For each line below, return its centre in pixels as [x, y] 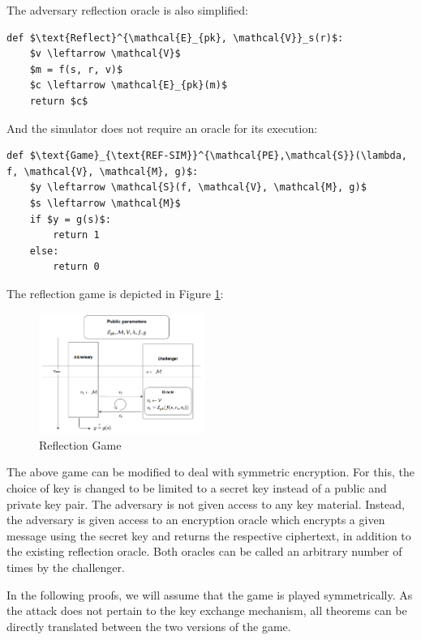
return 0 [76, 267]
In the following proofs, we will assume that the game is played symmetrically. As [210, 594]
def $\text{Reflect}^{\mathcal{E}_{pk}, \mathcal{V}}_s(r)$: [175, 38]
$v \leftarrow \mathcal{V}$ [105, 54]
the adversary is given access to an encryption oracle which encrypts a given [196, 520]
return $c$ [59, 101]
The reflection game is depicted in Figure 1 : [115, 293]
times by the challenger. [66, 567]
